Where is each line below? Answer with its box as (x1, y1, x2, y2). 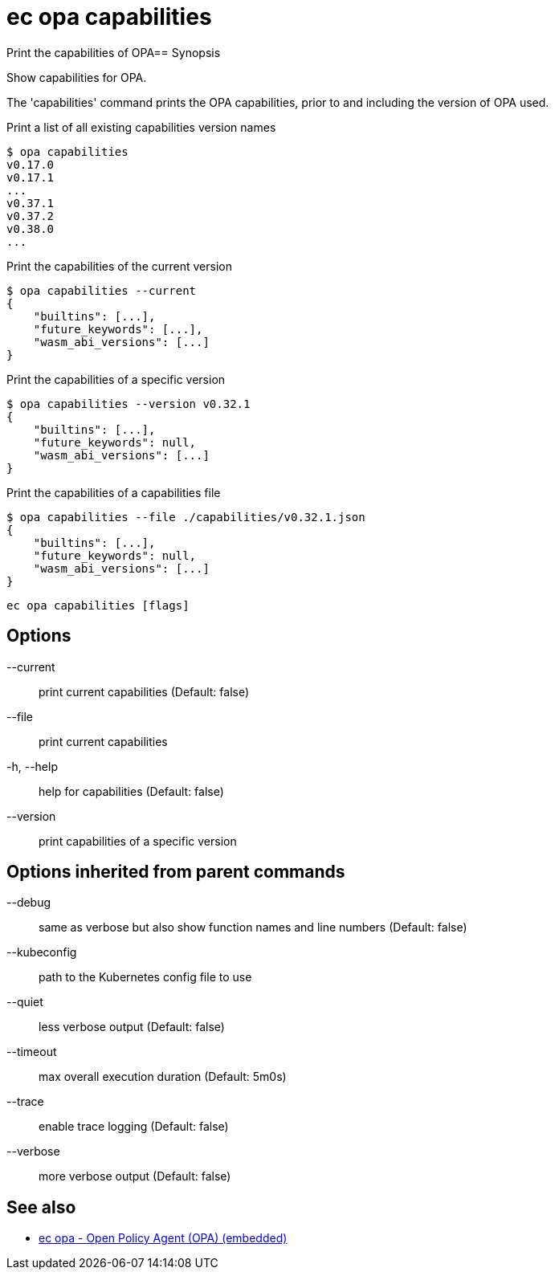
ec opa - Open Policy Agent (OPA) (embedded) (39, 1231, 288, 1245)
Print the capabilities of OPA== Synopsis (6, 45, 221, 59)
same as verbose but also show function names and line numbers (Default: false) (39, 920, 467, 935)
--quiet (6, 995, 43, 1009)
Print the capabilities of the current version (6, 259, 232, 273)
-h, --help (6, 759, 58, 773)
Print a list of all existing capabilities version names (6, 120, 276, 134)
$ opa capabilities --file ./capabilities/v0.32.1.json (6, 510, 365, 524)
